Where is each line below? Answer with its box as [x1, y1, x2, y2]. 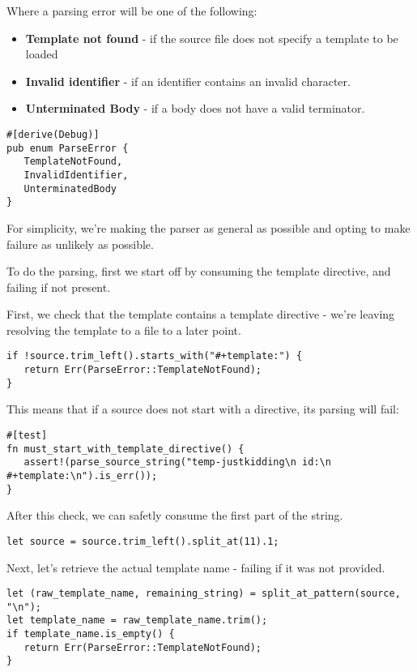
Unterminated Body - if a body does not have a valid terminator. [25, 100, 365, 117]
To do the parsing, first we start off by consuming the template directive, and [6, 263, 391, 280]
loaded [25, 45, 58, 62]
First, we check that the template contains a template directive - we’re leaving [6, 306, 395, 323]
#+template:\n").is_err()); [6, 470, 158, 482]
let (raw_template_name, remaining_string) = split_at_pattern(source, [6, 588, 401, 600]
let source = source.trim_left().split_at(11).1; [6, 535, 279, 547]
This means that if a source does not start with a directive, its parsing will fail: [6, 400, 399, 417]
